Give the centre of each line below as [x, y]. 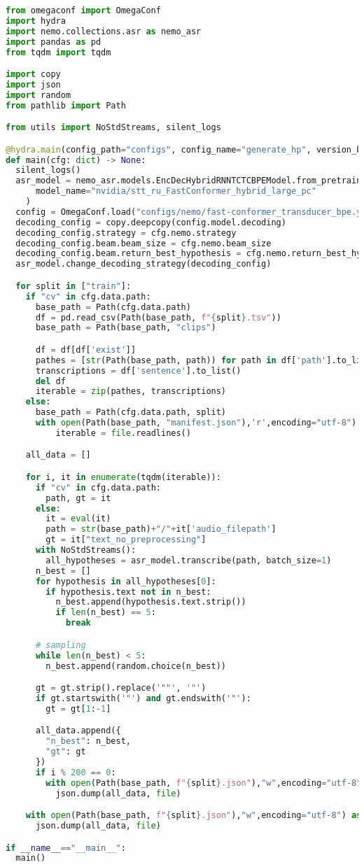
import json [33, 84]
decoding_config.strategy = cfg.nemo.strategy [126, 233]
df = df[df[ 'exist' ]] [86, 350]
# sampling [61, 645]
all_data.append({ [78, 731]
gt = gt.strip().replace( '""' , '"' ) [121, 688]
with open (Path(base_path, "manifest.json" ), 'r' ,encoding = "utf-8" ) [196, 423]
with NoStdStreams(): [86, 550]
